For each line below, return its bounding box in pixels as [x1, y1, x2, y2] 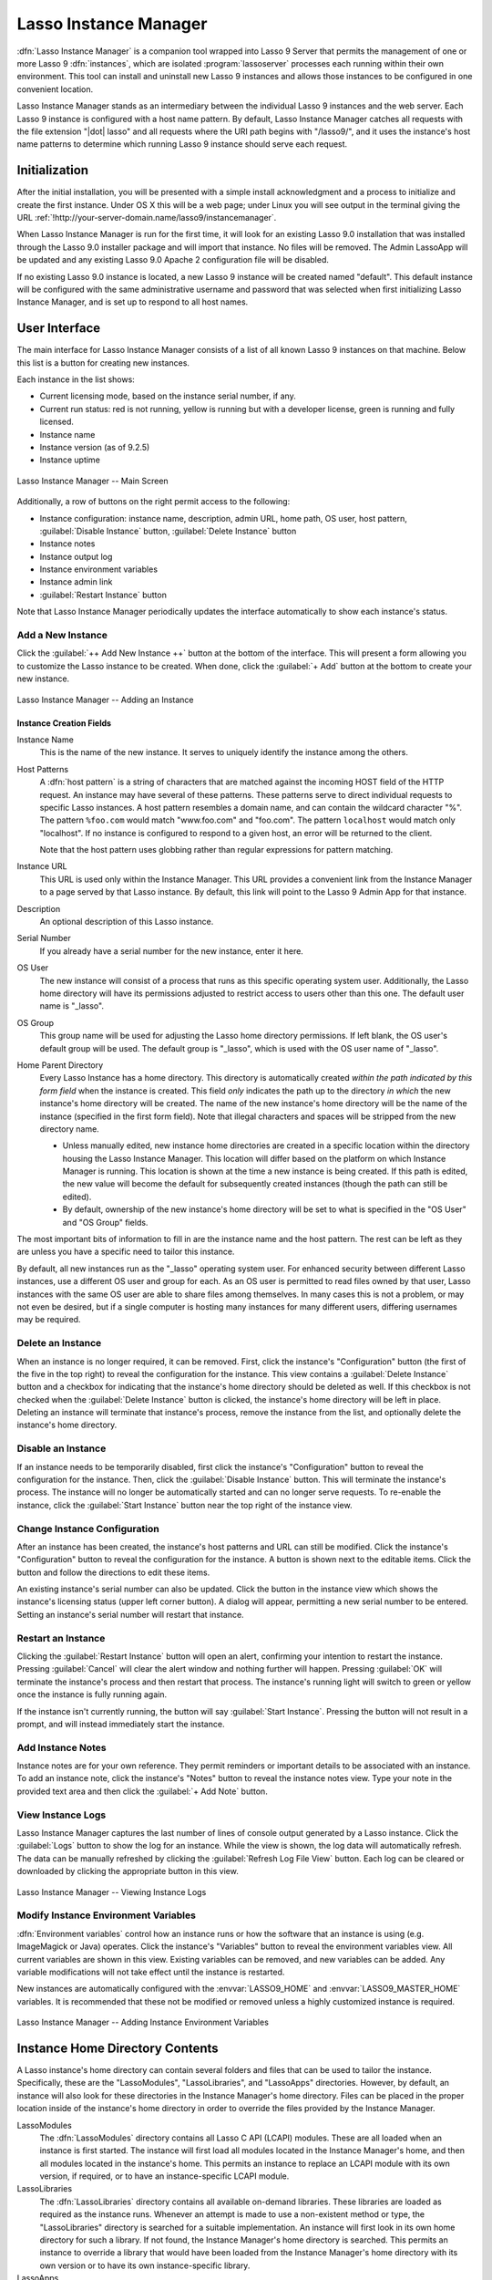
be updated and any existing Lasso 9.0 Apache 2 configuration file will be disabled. [16, 254, 330, 265]
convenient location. [16, 83, 94, 95]
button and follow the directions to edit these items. [16, 1567, 210, 1578]
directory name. [39, 1123, 99, 1135]
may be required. [16, 1314, 81, 1325]
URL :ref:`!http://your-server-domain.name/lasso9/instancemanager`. [16, 212, 277, 223]
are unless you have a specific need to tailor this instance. [16, 1246, 235, 1258]
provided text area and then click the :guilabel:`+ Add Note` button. [16, 1786, 268, 1797]
